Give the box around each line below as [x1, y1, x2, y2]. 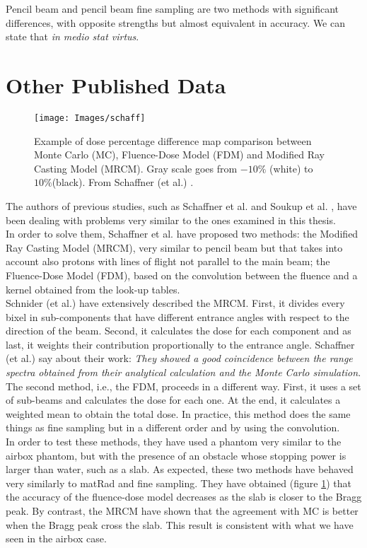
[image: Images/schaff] [34, 112, 146, 123]
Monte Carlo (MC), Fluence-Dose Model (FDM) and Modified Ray [34, 147, 325, 162]
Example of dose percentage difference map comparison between [34, 133, 312, 148]
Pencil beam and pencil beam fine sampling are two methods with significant [6, 1, 339, 16]
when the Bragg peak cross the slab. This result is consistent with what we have [6, 517, 354, 532]
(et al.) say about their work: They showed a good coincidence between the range [6, 351, 353, 366]
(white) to [269, 161, 313, 175]
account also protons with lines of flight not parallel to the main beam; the [6, 254, 330, 269]
